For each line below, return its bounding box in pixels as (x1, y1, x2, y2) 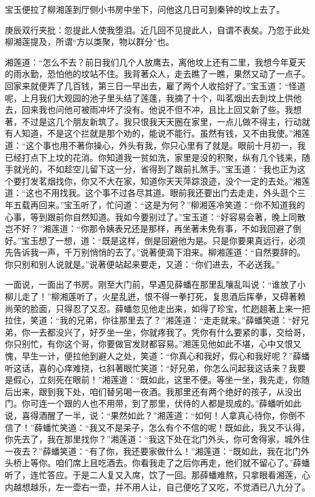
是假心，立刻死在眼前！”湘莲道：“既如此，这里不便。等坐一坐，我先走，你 (5, 373, 302, 386)
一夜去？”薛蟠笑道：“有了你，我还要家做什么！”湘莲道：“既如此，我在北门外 (5, 444, 310, 457)
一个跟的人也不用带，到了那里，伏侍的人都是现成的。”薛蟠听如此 (47, 397, 302, 410)
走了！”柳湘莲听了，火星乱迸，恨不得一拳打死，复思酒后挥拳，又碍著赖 (21, 290, 306, 303)
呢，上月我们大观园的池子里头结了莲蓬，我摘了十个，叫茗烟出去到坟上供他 (5, 91, 302, 104)
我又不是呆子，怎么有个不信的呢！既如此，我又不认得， (89, 421, 310, 433)
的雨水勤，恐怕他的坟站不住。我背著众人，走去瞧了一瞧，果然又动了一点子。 (5, 67, 310, 80)
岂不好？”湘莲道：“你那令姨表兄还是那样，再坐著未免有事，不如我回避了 (5, 222, 293, 235)
